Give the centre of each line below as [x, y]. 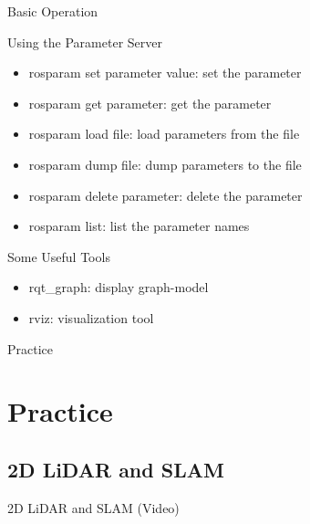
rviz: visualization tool [91, 317]
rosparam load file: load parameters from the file [164, 134]
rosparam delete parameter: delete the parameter [165, 195]
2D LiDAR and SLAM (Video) [93, 507]
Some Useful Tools [59, 256]
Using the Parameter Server [85, 42]
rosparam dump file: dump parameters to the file [165, 164]
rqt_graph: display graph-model [119, 287]
